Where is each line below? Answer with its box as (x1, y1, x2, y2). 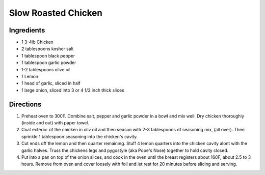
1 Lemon (21, 74, 39, 80)
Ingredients (9, 26, 45, 34)
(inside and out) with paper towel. (21, 120, 89, 126)
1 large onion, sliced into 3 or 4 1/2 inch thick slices (21, 87, 125, 93)
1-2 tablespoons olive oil (21, 66, 71, 72)
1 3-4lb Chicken (21, 39, 53, 45)
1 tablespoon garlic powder (21, 59, 76, 66)
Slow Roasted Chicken (9, 7, 103, 18)
